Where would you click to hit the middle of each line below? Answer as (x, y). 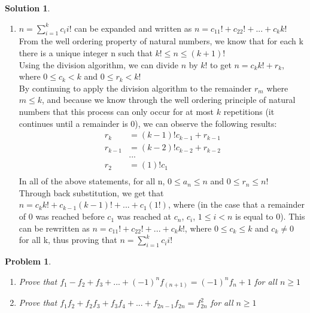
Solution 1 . (28, 8)
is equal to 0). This (270, 216)
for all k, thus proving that (68, 240)
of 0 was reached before (62, 216)
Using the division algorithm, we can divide (99, 64)
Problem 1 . (28, 261)
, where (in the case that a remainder (236, 204)
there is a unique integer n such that (86, 52)
